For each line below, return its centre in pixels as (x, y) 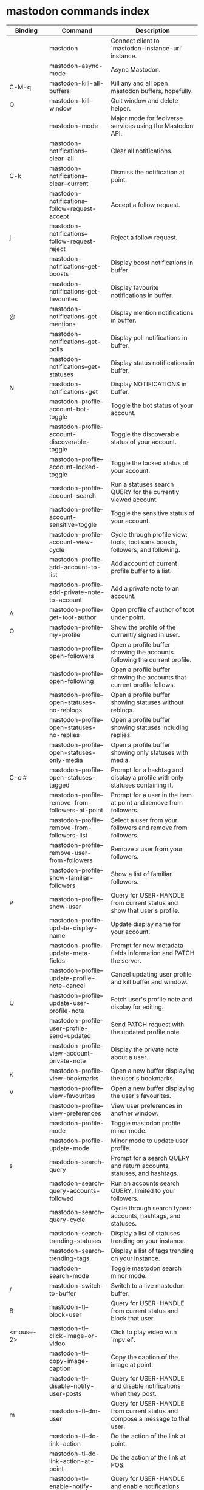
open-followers (72, 656)
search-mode (69, 1275)
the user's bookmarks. (143, 1078)
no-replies (65, 735)
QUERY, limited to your (143, 1190)
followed (62, 1198)
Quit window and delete (144, 100)
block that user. (133, 1318)
